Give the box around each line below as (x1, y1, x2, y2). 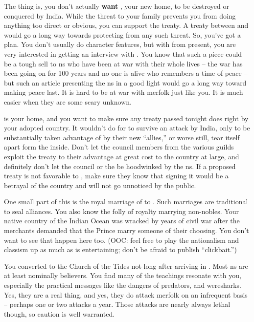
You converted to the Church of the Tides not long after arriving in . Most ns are (4, 260, 248, 271)
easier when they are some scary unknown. (4, 96, 132, 107)
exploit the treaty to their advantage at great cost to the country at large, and (4, 151, 239, 161)
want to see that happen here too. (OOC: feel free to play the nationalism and (4, 235, 239, 245)
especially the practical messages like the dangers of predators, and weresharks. (4, 280, 241, 290)
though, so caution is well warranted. (4, 308, 115, 319)
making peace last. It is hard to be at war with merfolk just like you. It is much (4, 87, 243, 97)
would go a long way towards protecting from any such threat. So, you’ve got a (4, 29, 241, 40)
